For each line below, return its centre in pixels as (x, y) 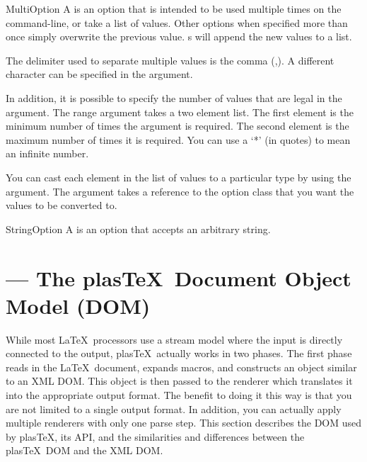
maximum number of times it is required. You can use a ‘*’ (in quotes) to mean (178, 139)
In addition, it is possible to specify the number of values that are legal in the (174, 97)
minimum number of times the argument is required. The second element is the (177, 126)
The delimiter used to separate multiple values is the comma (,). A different (170, 60)
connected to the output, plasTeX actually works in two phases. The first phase (179, 353)
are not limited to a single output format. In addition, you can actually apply (174, 409)
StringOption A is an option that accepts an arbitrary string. (138, 229)
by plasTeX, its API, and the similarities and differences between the (155, 436)
